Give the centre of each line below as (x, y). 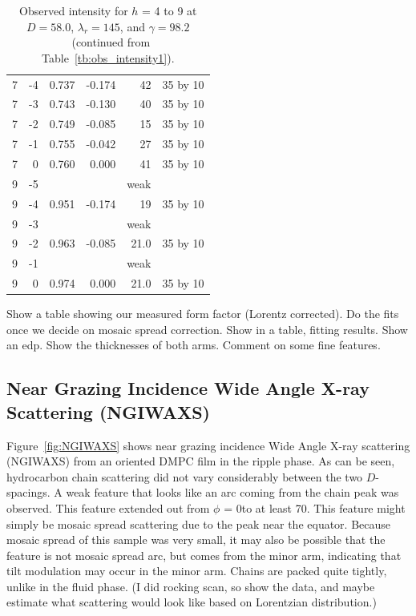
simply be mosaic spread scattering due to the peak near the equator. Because (199, 523)
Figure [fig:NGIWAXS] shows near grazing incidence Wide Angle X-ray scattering (208, 445)
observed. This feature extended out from (108, 507)
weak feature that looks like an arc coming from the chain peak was (232, 492)
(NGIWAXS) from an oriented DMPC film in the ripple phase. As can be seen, (201, 461)
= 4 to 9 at (170, 10)
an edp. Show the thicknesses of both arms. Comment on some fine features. (194, 345)
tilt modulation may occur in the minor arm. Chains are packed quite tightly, (197, 571)
